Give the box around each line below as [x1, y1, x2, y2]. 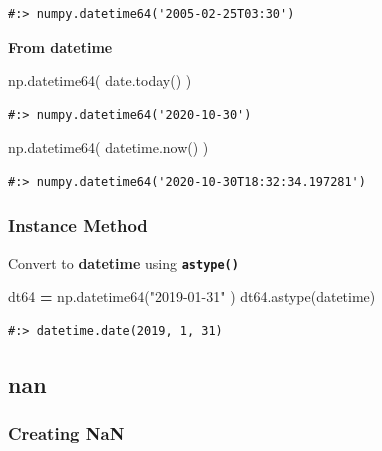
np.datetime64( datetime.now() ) [8, 137, 209, 158]
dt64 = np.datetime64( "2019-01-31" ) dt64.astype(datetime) [8, 286, 376, 307]
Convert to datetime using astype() [8, 252, 239, 273]
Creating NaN [8, 421, 125, 446]
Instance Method [8, 213, 148, 238]
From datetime [8, 36, 113, 57]
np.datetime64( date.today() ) [8, 70, 192, 91]
